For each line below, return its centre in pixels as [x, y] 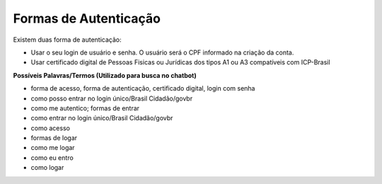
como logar [47, 168]
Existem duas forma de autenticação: [67, 40]
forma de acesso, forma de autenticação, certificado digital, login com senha [143, 88]
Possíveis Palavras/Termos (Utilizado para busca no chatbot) [105, 75]
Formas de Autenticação [87, 18]
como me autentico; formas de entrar [85, 108]
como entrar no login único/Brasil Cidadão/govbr [102, 118]
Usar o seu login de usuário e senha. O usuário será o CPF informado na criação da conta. [162, 52]
